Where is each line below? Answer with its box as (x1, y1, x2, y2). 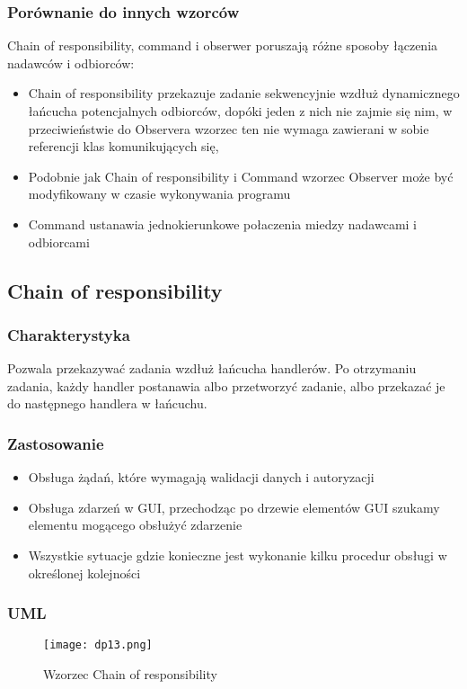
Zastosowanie (7, 432, 104, 454)
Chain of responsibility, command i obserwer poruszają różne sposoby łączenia (7, 36, 438, 55)
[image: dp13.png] (43, 639, 153, 652)
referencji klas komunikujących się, (28, 137, 219, 156)
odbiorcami (28, 232, 90, 251)
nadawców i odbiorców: (7, 53, 135, 72)
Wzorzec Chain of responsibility (43, 665, 217, 683)
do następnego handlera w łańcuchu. (7, 394, 207, 413)
